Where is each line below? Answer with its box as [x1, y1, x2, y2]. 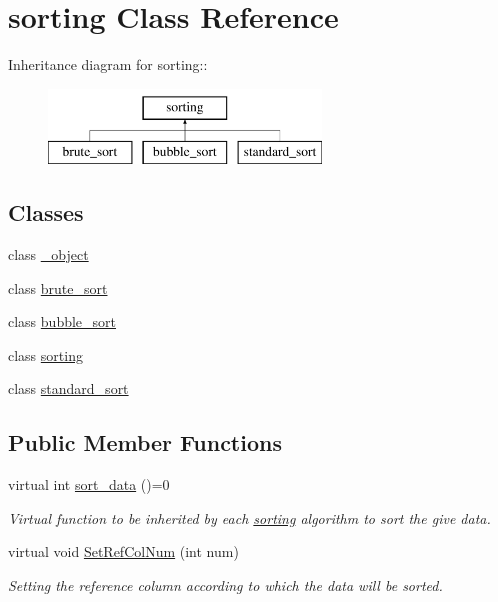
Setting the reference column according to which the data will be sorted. [8, 575, 443, 596]
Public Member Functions [8, 427, 282, 458]
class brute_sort [8, 277, 108, 298]
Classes [8, 197, 84, 228]
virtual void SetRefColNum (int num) [8, 541, 239, 562]
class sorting [8, 344, 83, 365]
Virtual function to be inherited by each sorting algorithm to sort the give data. [8, 507, 491, 528]
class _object [8, 244, 89, 265]
